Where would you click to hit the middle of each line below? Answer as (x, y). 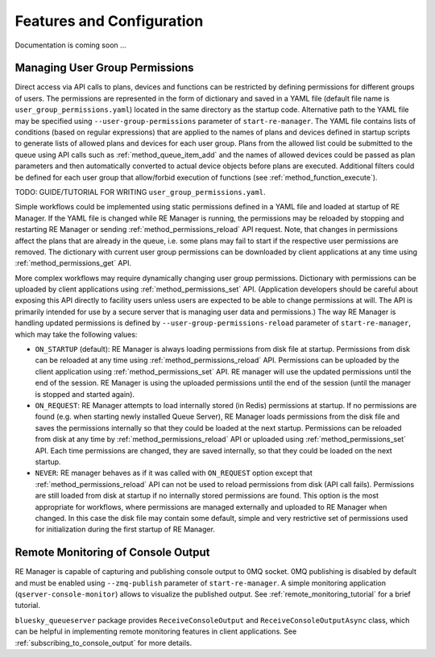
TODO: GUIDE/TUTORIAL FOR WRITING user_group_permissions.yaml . (140, 192)
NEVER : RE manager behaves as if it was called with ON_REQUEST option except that (174, 473)
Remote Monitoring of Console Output (112, 553)
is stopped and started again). (85, 394)
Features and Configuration (109, 21)
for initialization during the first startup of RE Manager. (125, 529)
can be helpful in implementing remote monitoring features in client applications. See (156, 631)
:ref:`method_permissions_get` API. (73, 263)
